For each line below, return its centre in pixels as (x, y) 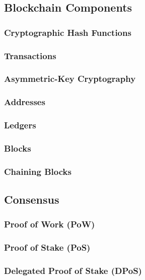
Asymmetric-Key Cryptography (70, 79)
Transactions (30, 55)
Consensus (32, 199)
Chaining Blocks (38, 171)
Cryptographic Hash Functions (68, 32)
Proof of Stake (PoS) (47, 247)
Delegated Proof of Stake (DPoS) (73, 271)
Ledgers (20, 125)
